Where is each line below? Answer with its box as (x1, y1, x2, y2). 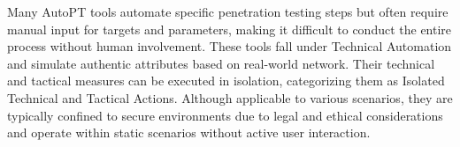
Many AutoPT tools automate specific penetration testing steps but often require (7, 3, 448, 20)
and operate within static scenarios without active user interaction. (7, 123, 371, 142)
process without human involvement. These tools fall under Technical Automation (7, 37, 452, 55)
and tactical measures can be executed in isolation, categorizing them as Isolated (7, 71, 445, 90)
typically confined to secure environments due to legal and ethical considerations (7, 106, 443, 124)
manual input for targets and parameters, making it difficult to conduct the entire (7, 19, 452, 38)
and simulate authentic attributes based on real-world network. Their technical (7, 54, 435, 72)
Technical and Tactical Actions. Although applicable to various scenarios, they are (7, 88, 453, 107)
